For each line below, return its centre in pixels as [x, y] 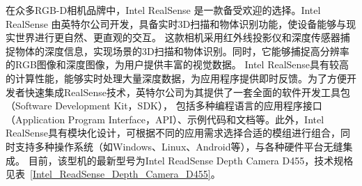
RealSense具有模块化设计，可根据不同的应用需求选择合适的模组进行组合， [173, 133]
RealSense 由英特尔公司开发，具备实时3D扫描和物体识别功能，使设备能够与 [176, 23]
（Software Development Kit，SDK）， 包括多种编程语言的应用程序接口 [164, 106]
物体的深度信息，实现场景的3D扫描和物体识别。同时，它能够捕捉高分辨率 [182, 51]
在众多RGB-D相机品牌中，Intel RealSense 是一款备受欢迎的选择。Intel [163, 10]
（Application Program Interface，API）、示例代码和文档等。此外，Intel [165, 119]
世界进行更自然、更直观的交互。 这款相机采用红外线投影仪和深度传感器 [178, 37]
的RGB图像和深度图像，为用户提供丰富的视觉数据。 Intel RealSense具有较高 [178, 64]
